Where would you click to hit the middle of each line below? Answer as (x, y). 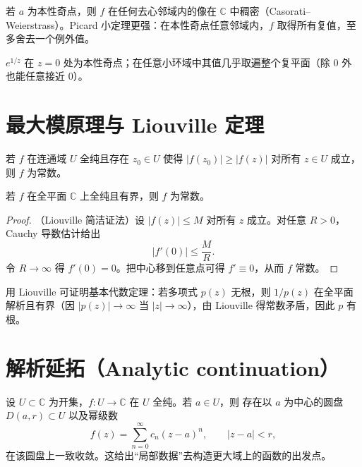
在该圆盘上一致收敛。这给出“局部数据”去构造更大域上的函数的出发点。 (169, 455)
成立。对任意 (276, 219)
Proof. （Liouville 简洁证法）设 (75, 219)
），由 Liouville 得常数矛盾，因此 (261, 305)
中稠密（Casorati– (270, 11)
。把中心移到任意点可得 (170, 268)
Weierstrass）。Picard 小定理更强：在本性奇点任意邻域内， (138, 24)
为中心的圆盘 (314, 401)
